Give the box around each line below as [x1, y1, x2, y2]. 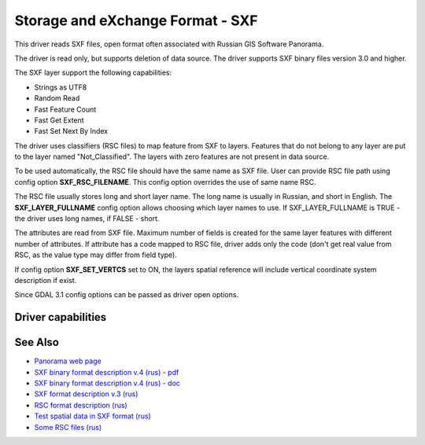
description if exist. [14, 275, 77, 285]
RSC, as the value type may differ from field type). [14, 250, 177, 259]
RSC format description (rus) [34, 400, 128, 410]
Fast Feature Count [34, 105, 97, 114]
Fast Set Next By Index [34, 127, 109, 136]
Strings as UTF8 [34, 83, 87, 92]
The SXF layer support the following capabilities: [14, 68, 172, 78]
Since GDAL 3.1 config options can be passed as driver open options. [14, 290, 239, 300]
